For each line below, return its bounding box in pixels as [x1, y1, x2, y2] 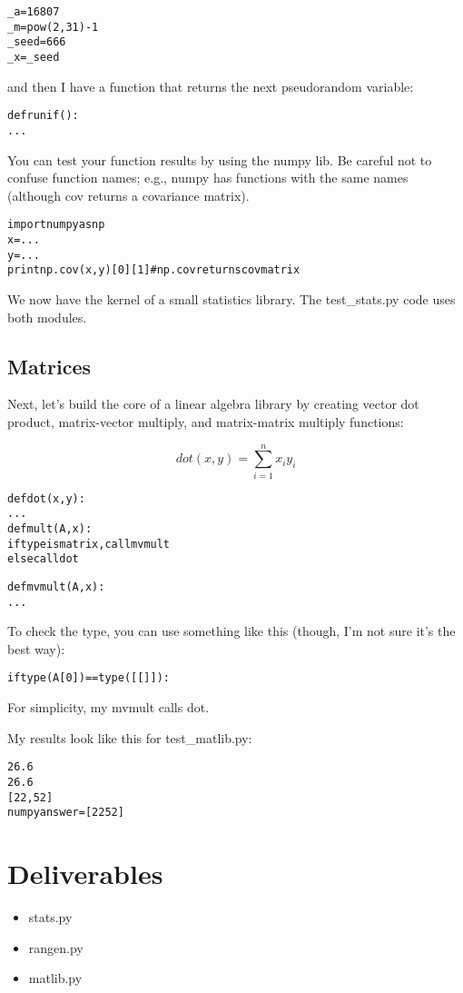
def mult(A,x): [7, 521, 93, 535]
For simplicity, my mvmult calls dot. [7, 698, 210, 717]
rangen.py [28, 938, 84, 957]
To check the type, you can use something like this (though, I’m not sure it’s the [7, 621, 456, 640]
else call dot [7, 552, 79, 566]
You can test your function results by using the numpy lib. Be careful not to [7, 150, 432, 169]
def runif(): [7, 109, 79, 123]
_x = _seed [7, 50, 60, 64]
